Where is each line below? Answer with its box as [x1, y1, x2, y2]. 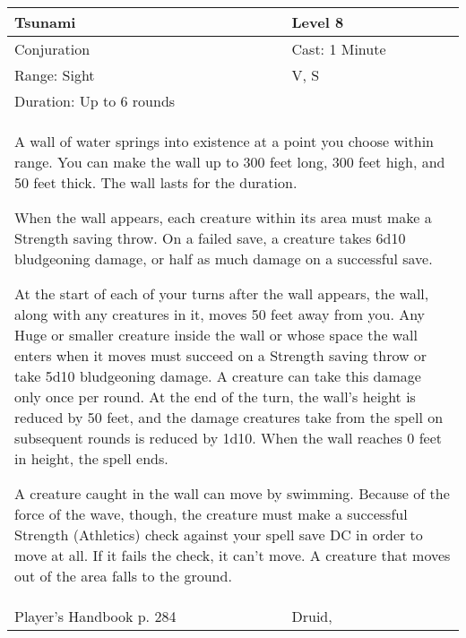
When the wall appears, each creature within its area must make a [14, 207, 432, 228]
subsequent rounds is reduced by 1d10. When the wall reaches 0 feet [14, 427, 442, 448]
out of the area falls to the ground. [14, 565, 232, 586]
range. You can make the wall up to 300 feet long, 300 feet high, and [14, 151, 445, 172]
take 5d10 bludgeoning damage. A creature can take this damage [14, 366, 421, 386]
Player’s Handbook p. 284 [14, 606, 177, 626]
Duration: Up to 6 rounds [14, 91, 176, 111]
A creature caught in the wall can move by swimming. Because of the [14, 483, 450, 504]
